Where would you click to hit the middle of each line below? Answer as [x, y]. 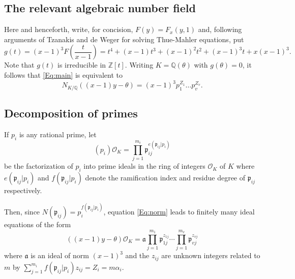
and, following [220, 29]
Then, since [22, 212]
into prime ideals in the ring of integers [144, 166]
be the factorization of [39, 166]
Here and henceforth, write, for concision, [69, 29]
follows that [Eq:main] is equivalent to [63, 74]
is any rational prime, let [58, 134]
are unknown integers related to [211, 255]
